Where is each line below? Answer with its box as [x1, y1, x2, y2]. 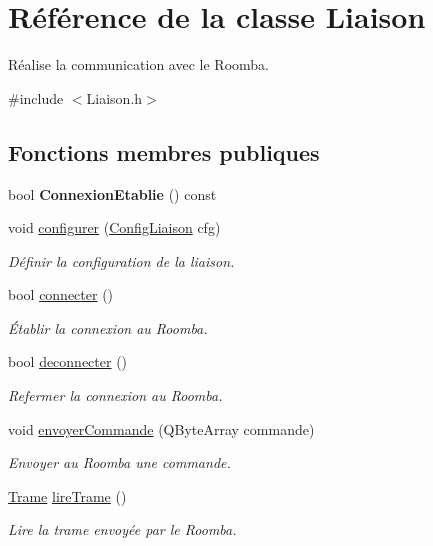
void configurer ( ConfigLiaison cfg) [8, 217, 221, 238]
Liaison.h [86, 87, 143, 108]
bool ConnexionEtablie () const [8, 183, 217, 204]
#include [8, 87, 64, 108]
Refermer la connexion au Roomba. [8, 385, 223, 406]
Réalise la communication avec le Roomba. [8, 54, 269, 75]
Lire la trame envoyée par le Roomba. [8, 519, 237, 540]
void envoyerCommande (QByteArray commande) [8, 418, 315, 439]
